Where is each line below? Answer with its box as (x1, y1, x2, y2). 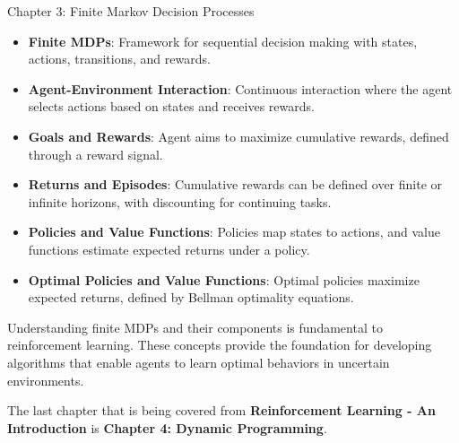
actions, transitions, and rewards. (28, 49, 211, 68)
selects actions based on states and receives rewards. (28, 97, 315, 116)
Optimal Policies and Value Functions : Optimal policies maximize (28, 270, 420, 289)
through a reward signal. (28, 144, 163, 163)
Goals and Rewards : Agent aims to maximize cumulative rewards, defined (28, 126, 449, 145)
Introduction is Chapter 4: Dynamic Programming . (7, 418, 327, 437)
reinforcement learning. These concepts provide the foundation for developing (7, 335, 432, 354)
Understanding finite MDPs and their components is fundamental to (7, 317, 383, 336)
